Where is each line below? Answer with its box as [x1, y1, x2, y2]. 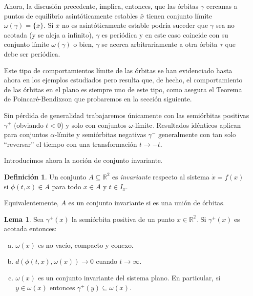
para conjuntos [4, 129, 48, 139]
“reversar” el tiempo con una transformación [4, 138, 137, 149]
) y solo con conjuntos [61, 119, 126, 130]
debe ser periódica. [4, 48, 60, 59]
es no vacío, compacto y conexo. [38, 239, 134, 250]
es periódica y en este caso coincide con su [102, 29, 229, 39]
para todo [52, 181, 82, 191]
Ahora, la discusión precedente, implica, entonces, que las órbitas [4, 1, 198, 11]
